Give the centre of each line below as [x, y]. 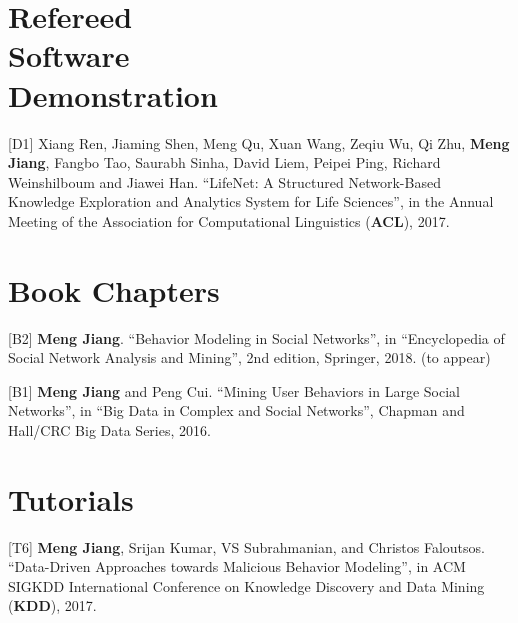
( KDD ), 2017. [52, 605]
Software [69, 55]
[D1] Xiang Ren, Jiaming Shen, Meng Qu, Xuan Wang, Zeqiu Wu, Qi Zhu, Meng [259, 142]
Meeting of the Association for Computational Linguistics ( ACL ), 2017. [229, 220]
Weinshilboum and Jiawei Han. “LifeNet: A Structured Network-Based [224, 181]
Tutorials [71, 498]
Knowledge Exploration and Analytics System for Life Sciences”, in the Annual [251, 201]
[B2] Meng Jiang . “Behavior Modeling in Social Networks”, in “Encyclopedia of [256, 337]
